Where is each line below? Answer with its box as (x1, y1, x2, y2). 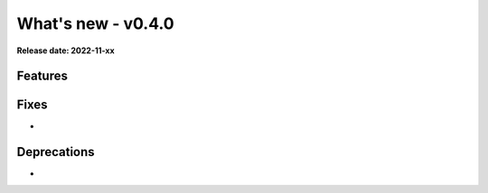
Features (16, 69, 68, 84)
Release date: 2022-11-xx (16, 45, 115, 56)
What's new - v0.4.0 (16, 14, 175, 33)
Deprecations (16, 144, 95, 160)
